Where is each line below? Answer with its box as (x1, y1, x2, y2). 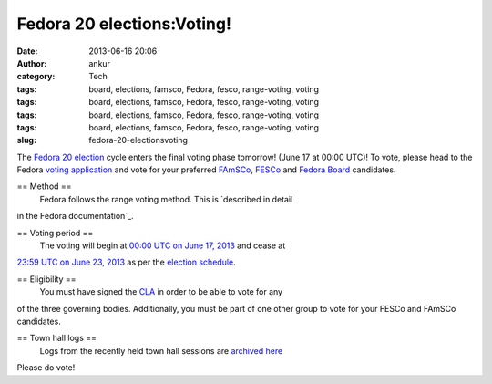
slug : (16, 135, 36, 146)
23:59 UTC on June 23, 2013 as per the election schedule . (16, 256, 236, 268)
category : (16, 71, 56, 82)
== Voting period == (16, 227, 94, 238)
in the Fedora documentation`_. (16, 211, 134, 222)
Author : (16, 57, 47, 68)
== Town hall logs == (16, 333, 97, 344)
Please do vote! (16, 362, 76, 373)
